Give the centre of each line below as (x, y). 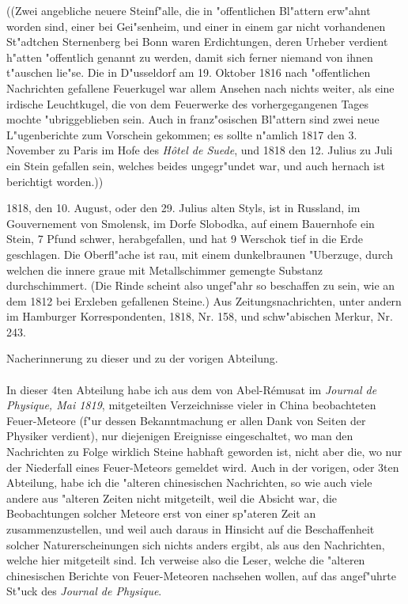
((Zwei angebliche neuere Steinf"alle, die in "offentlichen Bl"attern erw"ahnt (189, 10)
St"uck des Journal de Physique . (84, 591)
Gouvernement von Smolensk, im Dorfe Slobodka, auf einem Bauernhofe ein (191, 223)
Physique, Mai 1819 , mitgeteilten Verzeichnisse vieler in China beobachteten (191, 405)
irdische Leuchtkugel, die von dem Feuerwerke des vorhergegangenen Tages (188, 103)
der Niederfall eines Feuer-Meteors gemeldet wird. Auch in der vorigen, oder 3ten (203, 467)
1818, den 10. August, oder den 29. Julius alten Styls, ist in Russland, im (183, 208)
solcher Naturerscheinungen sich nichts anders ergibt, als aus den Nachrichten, (196, 544)
